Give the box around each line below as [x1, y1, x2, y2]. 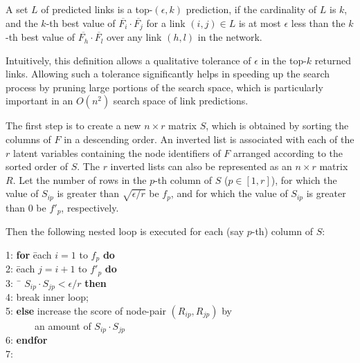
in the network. [197, 30, 262, 44]
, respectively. [61, 200, 119, 214]
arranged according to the [233, 145, 343, 160]
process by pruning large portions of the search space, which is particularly [6, 80, 323, 94]
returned [314, 53, 352, 67]
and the [6, 15, 38, 30]
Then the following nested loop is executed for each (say [6, 224, 244, 239]
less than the [291, 15, 345, 30]
